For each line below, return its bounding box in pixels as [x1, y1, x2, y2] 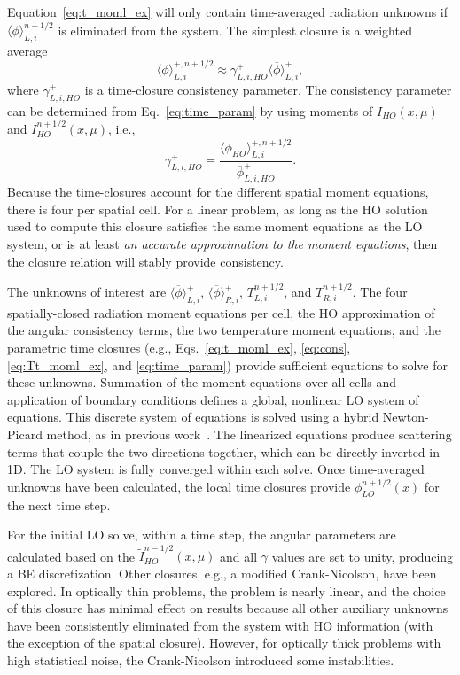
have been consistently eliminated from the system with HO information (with [7, 616, 433, 634]
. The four [352, 283, 408, 301]
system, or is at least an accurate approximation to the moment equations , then [7, 235, 438, 253]
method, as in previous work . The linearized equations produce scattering [46, 425, 452, 443]
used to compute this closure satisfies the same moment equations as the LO [7, 217, 423, 236]
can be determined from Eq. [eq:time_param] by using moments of [7, 101, 373, 120]
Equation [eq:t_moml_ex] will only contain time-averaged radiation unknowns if [7, 3, 448, 20]
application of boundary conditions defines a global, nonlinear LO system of [7, 390, 419, 408]
